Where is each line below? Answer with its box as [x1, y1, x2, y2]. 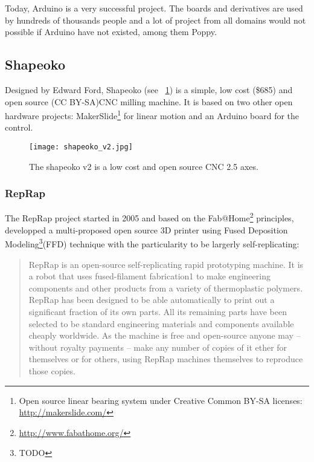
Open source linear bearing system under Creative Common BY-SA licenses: [19, 394, 303, 406]
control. [5, 121, 33, 134]
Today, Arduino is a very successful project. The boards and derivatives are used [5, 2, 303, 14]
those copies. [28, 364, 75, 377]
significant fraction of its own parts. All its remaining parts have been [28, 305, 287, 317]
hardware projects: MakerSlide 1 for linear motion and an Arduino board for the [5, 108, 300, 122]
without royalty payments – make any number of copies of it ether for [28, 340, 287, 353]
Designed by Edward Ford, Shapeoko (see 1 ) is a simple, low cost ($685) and [5, 83, 293, 96]
